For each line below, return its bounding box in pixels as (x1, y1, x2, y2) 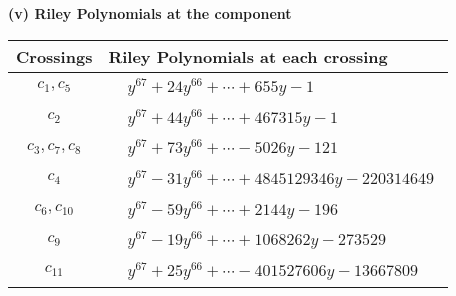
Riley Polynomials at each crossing (108, 44, 388, 68)
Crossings (16, 44, 93, 68)
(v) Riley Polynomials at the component (8, 3, 292, 23)
